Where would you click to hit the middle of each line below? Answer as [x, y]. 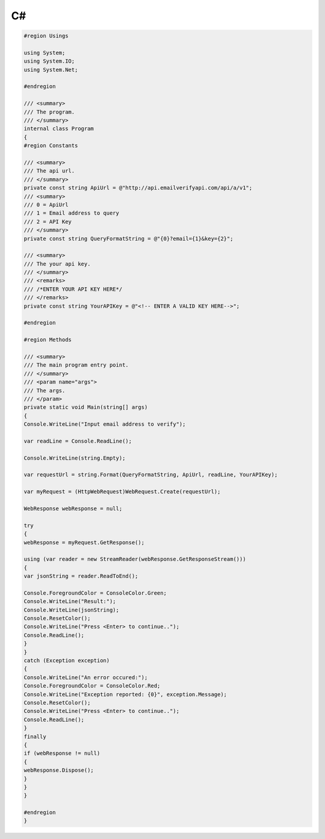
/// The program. [49, 112]
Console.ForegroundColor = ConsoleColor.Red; [92, 686]
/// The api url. [49, 171]
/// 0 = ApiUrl [46, 204]
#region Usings [46, 36]
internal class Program [59, 129]
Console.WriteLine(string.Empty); [75, 458]
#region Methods [48, 340]
